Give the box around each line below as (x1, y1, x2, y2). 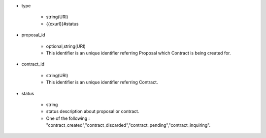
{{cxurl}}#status (46, 21, 79, 27)
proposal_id (21, 32, 45, 38)
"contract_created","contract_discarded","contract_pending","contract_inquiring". (46, 122, 211, 128)
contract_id (21, 61, 44, 67)
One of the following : (46, 115, 90, 121)
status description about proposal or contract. (46, 109, 139, 114)
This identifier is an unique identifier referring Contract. (46, 79, 158, 85)
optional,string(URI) (46, 43, 86, 49)
